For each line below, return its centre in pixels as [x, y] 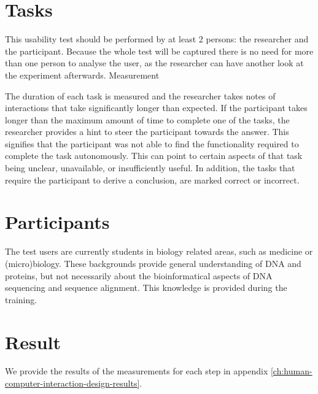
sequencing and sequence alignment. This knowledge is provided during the [146, 288]
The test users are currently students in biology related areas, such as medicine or [159, 251]
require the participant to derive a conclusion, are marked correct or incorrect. [152, 180]
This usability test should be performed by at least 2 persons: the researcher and [157, 39]
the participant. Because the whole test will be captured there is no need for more [159, 51]
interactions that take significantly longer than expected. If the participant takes [156, 108]
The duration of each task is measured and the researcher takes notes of [140, 95]
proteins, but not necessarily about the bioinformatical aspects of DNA [139, 275]
